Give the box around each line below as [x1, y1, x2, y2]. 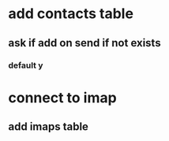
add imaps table [8, 120, 89, 134]
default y [8, 60, 43, 71]
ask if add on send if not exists [8, 36, 161, 50]
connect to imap [8, 88, 117, 106]
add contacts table [8, 5, 134, 23]
